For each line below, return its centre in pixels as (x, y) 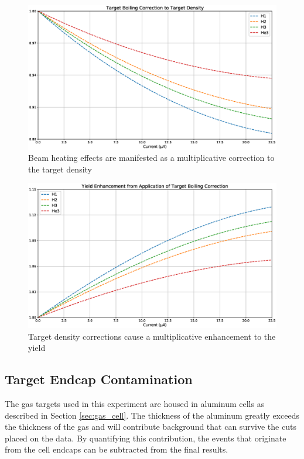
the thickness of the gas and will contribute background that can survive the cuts (151, 427)
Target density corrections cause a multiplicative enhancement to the (152, 336)
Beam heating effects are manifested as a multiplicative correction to (151, 158)
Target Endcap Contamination (99, 379)
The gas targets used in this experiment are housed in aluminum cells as (135, 403)
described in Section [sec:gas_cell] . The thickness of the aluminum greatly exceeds (152, 415)
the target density (60, 169)
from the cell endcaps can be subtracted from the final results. (117, 449)
